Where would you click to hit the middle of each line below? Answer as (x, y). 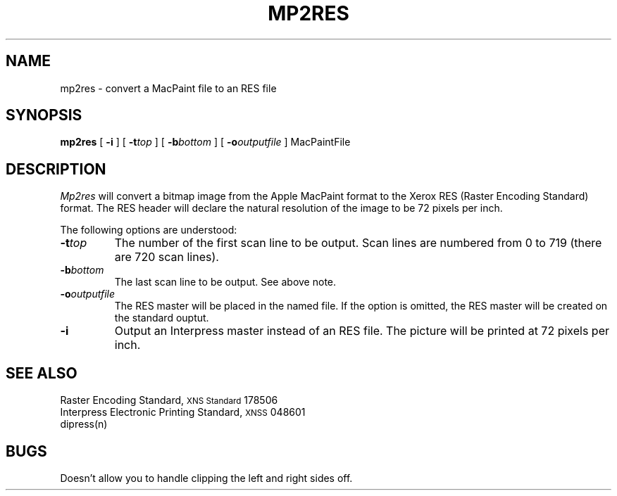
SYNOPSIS (44, 115)
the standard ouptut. (162, 318)
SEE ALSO (42, 373)
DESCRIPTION (56, 169)
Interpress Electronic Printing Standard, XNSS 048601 (183, 412)
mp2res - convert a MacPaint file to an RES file (168, 88)
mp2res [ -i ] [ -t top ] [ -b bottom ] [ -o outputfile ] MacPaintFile (205, 142)
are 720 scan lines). (167, 257)
